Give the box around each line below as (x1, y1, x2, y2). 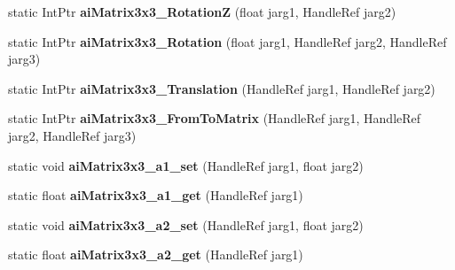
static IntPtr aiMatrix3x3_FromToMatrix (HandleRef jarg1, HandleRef (8, 109, 421, 127)
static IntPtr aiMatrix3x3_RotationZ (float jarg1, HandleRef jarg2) (8, 3, 396, 20)
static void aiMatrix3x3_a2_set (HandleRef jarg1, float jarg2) (8, 215, 364, 234)
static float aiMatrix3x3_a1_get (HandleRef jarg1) (8, 186, 303, 204)
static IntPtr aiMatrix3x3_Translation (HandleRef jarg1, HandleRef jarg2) (8, 79, 435, 97)
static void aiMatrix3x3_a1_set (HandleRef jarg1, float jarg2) (8, 156, 364, 174)
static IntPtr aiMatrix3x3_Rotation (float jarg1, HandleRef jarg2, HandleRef (8, 32, 447, 50)
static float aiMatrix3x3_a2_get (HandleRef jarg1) (8, 245, 303, 264)
